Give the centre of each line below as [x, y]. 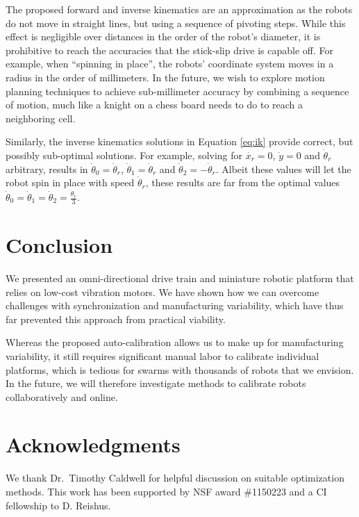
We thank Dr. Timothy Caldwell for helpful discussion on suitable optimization [175, 478]
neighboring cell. [41, 118]
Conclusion [59, 245]
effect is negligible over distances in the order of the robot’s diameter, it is [163, 36]
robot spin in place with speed [70, 182]
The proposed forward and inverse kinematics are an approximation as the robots [179, 9]
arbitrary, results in [47, 169]
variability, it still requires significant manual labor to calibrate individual [162, 355]
